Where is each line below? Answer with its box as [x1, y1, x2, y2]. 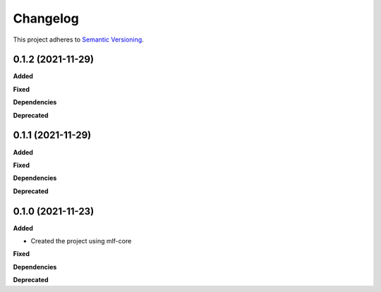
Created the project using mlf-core [30, 237, 132, 245]
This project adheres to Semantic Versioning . [13, 35, 144, 44]
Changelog [13, 11, 79, 26]
